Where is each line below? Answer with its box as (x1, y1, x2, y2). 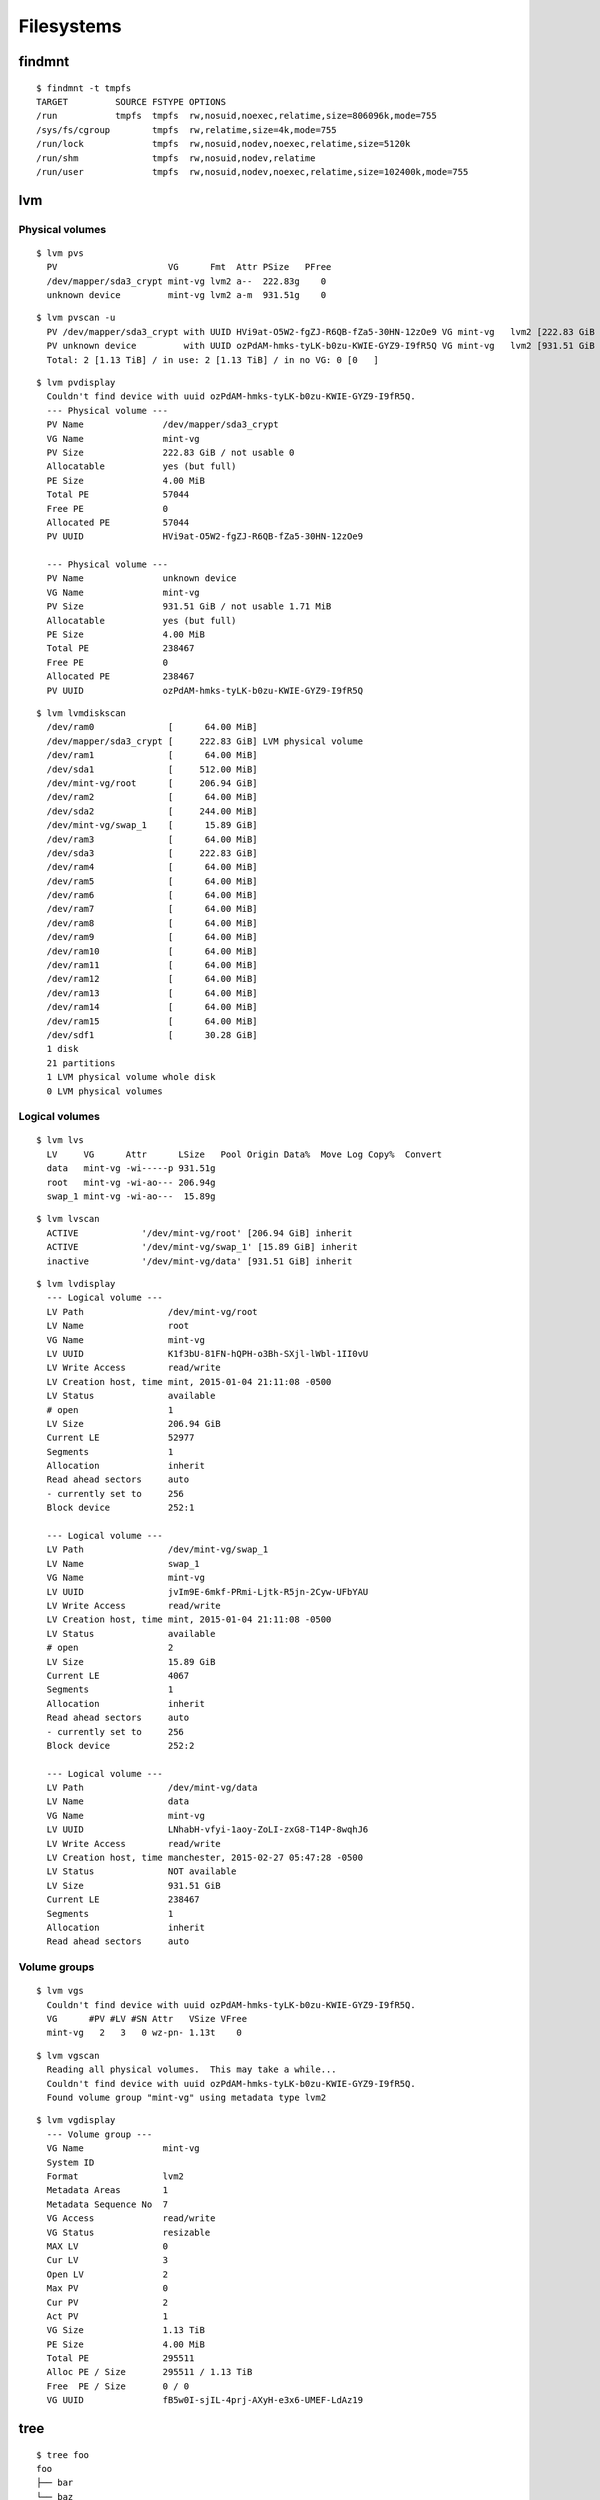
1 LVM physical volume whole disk (46, 1071, 216, 1083)
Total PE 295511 (46, 2353, 195, 2364)
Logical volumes (18, 1110, 100, 1124)
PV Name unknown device (46, 573, 237, 584)
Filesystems (18, 15, 122, 37)
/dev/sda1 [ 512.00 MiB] (46, 763, 259, 775)
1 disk (46, 1043, 79, 1055)
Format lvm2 (46, 2171, 185, 2182)
